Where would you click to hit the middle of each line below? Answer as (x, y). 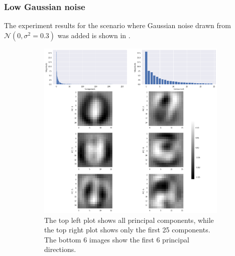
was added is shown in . (94, 35)
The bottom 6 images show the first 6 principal (117, 239)
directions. (60, 249)
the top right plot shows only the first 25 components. (127, 230)
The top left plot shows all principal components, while (129, 220)
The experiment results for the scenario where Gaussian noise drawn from (117, 25)
